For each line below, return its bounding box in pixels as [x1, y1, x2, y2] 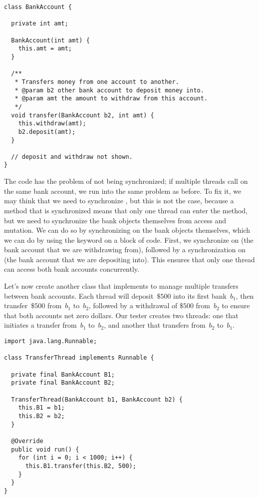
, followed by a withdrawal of [88, 300, 178, 311]
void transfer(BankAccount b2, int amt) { [11, 111, 154, 119]
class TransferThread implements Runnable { [4, 354, 154, 362]
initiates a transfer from [4, 320, 77, 330]
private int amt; [11, 20, 68, 27]
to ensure [222, 300, 250, 311]
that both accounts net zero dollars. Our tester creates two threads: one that [4, 310, 239, 320]
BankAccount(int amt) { [11, 36, 90, 44]
